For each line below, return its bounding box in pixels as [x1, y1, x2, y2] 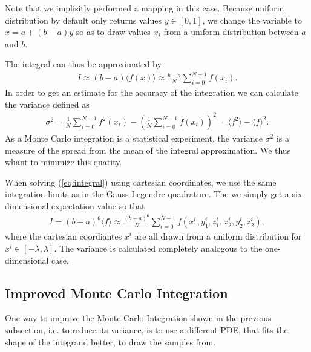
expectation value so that [51, 199, 145, 212]
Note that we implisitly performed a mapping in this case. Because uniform [5, 2, 284, 14]
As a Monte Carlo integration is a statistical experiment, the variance [5, 132, 263, 145]
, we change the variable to [202, 13, 303, 26]
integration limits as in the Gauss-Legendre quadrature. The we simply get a [5, 187, 289, 200]
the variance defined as [5, 97, 90, 110]
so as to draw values [76, 25, 151, 38]
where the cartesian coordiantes [5, 230, 122, 243]
